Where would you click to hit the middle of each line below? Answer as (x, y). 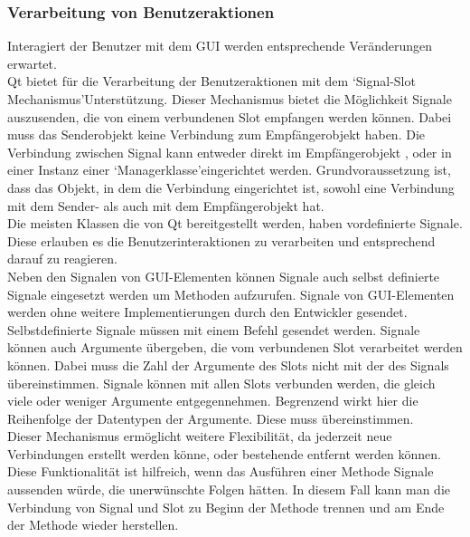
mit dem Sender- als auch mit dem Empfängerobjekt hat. (166, 205)
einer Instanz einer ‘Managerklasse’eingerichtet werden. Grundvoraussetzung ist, (229, 170)
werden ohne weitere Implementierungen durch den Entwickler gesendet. (207, 312)
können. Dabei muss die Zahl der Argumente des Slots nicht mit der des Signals (228, 364)
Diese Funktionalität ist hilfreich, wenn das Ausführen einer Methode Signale (221, 471)
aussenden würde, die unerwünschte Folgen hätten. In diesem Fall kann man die (229, 489)
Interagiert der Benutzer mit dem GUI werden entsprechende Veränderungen (220, 46)
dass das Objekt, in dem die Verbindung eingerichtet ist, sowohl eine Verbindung (231, 187)
